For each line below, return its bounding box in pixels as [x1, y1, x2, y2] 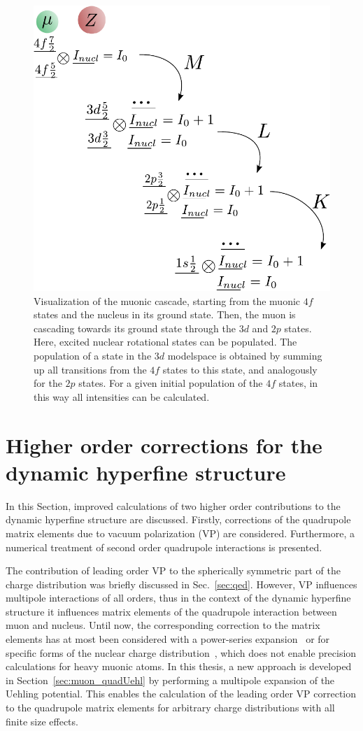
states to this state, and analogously [162, 362, 318, 376]
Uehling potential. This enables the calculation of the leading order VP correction [6, 686, 357, 701]
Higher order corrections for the [6, 430, 322, 459]
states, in [278, 376, 318, 390]
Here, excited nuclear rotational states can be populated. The [34, 334, 297, 349]
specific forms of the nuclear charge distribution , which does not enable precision [6, 645, 357, 660]
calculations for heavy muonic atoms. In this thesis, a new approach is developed [6, 659, 352, 674]
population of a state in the [34, 348, 152, 363]
